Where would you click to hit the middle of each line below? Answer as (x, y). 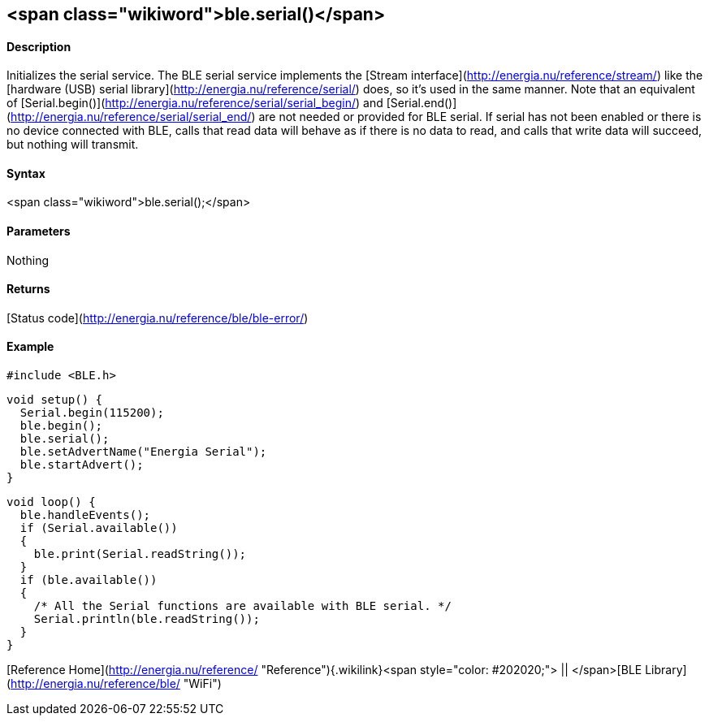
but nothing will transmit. (73, 145)
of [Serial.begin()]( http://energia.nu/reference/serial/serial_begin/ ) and (195, 103)
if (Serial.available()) (99, 528)
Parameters (39, 231)
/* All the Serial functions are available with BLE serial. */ (242, 606)
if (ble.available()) (89, 580)
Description (39, 46)
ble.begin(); (61, 426)
